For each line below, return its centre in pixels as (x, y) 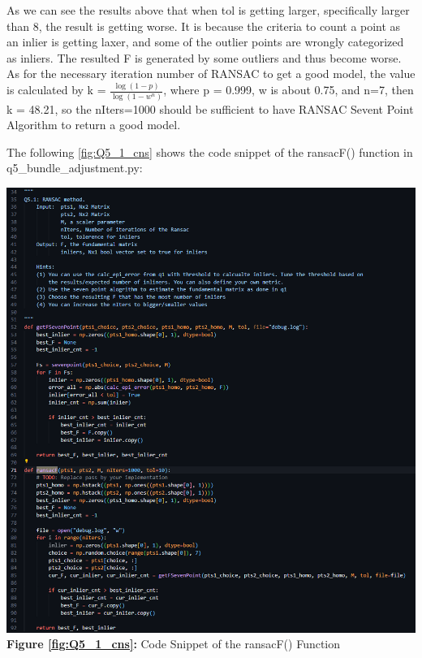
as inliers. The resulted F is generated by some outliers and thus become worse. (204, 57)
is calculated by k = (56, 90)
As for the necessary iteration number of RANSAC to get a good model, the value (211, 74)
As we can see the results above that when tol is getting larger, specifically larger (208, 10)
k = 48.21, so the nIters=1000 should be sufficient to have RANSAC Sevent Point (210, 108)
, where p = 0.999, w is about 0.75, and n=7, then (289, 90)
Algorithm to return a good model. (94, 125)
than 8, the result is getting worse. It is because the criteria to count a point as (204, 26)
